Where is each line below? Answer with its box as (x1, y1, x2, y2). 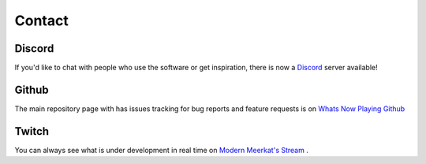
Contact (14, 12, 69, 29)
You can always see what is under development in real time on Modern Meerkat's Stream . (14, 145, 309, 155)
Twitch (14, 125, 50, 138)
